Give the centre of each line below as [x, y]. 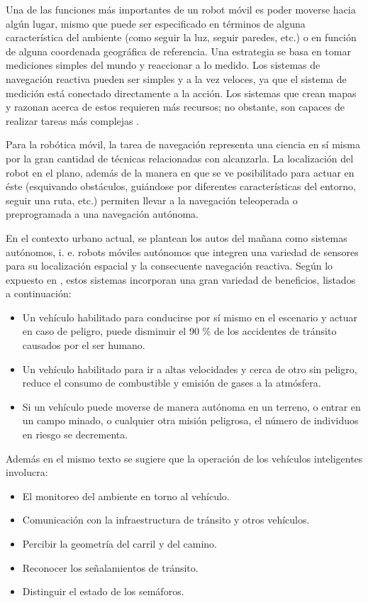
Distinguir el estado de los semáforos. [103, 591]
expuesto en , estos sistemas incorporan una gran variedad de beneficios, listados [181, 279]
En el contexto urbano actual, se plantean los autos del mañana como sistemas [177, 237]
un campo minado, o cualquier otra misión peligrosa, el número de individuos [190, 420]
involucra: [27, 472]
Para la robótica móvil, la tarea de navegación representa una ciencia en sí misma [183, 144]
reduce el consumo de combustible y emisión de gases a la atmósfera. [172, 383]
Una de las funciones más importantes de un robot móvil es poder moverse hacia [181, 9]
